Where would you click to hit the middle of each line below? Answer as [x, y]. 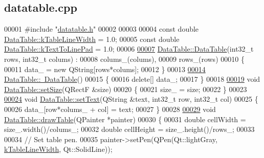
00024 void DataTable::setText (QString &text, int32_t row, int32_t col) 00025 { [131, 99]
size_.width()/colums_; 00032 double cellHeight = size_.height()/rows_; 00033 [129, 129]
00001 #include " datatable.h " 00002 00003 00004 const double [102, 29]
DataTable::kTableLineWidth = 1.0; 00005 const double [92, 39]
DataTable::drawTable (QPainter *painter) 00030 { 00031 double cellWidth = [125, 119]
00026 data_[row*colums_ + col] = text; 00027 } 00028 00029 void [110, 109]
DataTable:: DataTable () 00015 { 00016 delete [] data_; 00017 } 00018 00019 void [132, 79]
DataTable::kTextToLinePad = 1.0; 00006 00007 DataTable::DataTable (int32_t [129, 49]
